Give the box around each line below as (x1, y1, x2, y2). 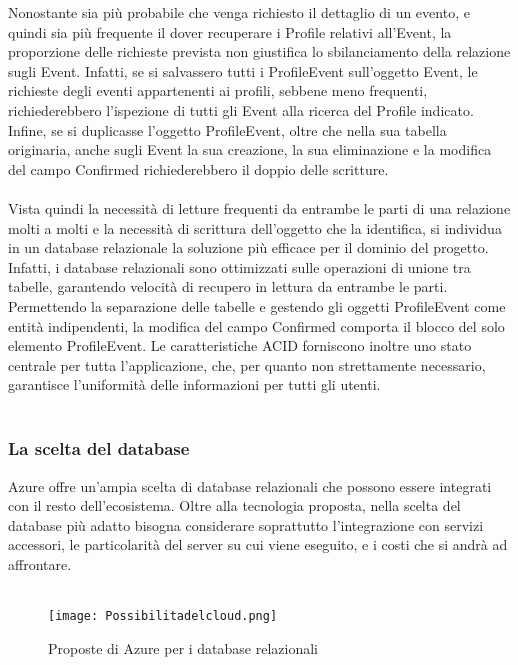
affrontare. (8, 554, 72, 575)
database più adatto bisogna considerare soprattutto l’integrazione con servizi (8, 514, 484, 535)
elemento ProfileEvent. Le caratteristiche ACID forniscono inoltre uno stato (8, 335, 472, 356)
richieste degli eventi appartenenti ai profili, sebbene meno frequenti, (8, 80, 428, 101)
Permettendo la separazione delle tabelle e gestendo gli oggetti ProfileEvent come (8, 295, 506, 316)
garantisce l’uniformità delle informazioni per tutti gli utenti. (8, 374, 381, 395)
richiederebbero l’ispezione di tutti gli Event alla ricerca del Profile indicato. (8, 99, 474, 120)
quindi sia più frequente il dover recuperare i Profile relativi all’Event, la (8, 21, 452, 42)
